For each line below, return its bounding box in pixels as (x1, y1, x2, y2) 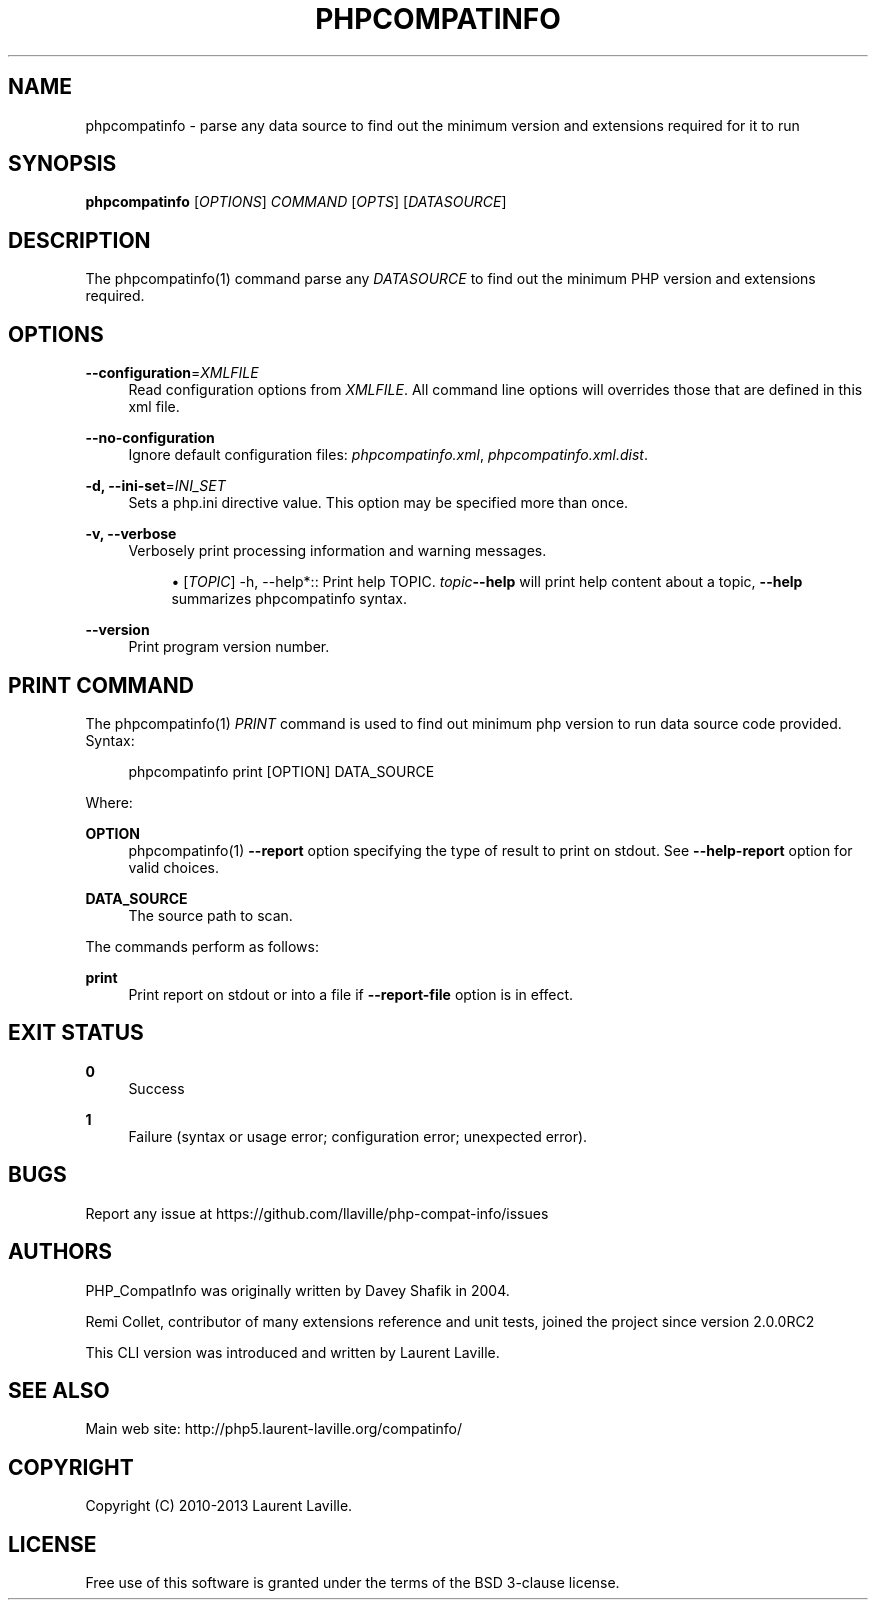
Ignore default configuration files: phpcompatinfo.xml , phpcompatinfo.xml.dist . (128, 446, 648, 464)
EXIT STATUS (8, 1020, 144, 1046)
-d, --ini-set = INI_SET (85, 477, 226, 495)
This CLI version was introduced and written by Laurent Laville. (85, 1343, 500, 1361)
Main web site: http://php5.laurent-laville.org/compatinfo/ (85, 1420, 463, 1438)
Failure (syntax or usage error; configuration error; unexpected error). (128, 1127, 588, 1145)
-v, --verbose (85, 525, 177, 543)
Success (128, 1079, 185, 1097)
